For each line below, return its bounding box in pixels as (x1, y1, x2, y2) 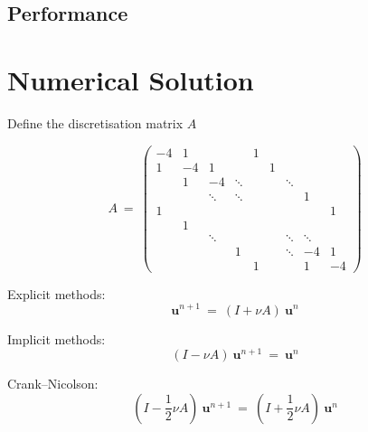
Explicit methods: (7, 284, 106, 303)
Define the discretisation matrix (7, 113, 184, 132)
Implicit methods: (7, 329, 106, 348)
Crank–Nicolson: (7, 374, 99, 393)
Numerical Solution (7, 61, 254, 98)
